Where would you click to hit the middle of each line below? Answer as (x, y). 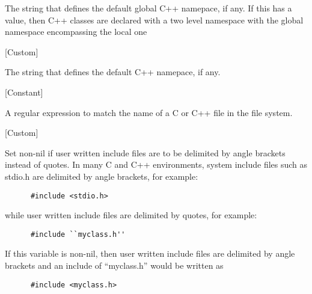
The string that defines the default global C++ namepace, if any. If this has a (148, 8)
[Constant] (24, 92)
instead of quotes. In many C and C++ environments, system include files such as (156, 164)
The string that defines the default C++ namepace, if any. (113, 72)
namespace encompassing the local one (76, 32)
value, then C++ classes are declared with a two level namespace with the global (154, 20)
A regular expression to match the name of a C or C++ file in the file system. (149, 112)
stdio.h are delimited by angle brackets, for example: (102, 176)
